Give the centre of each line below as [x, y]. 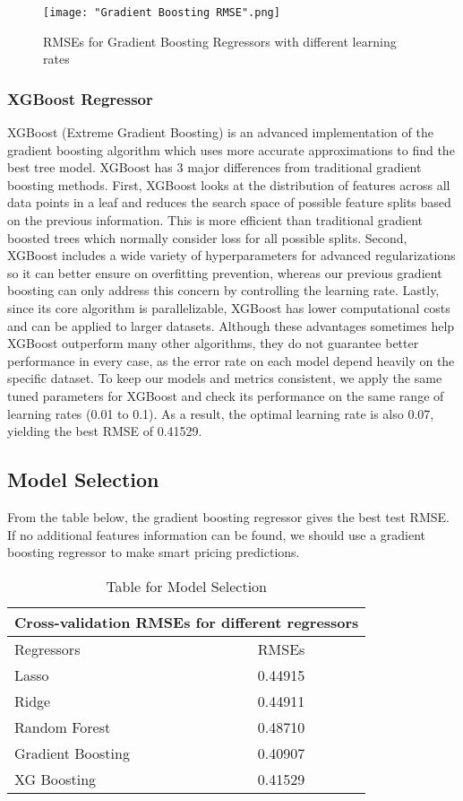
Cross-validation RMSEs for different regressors [187, 622]
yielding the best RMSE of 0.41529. [105, 431]
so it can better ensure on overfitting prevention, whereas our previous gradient [225, 272]
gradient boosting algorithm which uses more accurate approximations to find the [231, 149]
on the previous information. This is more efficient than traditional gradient [215, 220]
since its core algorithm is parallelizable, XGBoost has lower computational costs [229, 308]
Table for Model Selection [186, 586]
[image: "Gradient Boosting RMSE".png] [162, 13]
